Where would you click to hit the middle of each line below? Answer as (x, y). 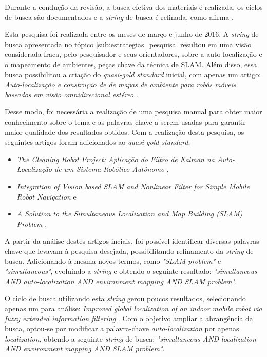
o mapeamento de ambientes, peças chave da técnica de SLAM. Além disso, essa (131, 64)
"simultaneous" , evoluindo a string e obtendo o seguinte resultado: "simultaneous (131, 271)
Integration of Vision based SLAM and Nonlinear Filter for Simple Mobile (133, 186)
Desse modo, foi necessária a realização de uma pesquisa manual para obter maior (133, 112)
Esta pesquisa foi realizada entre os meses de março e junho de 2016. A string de (132, 34)
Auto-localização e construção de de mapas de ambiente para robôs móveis (120, 84)
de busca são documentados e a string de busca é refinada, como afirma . (119, 17)
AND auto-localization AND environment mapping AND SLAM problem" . (121, 281)
